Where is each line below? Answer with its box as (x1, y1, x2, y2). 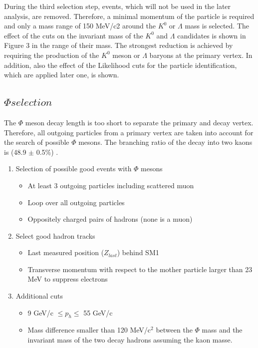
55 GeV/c (83, 307, 113, 318)
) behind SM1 (117, 247, 159, 258)
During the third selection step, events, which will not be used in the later (4, 1, 231, 11)
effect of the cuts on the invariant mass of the (4, 30, 143, 40)
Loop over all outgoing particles (27, 197, 125, 207)
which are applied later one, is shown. (4, 69, 119, 80)
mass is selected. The (185, 20, 249, 31)
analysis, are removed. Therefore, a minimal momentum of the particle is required (4, 10, 255, 21)
